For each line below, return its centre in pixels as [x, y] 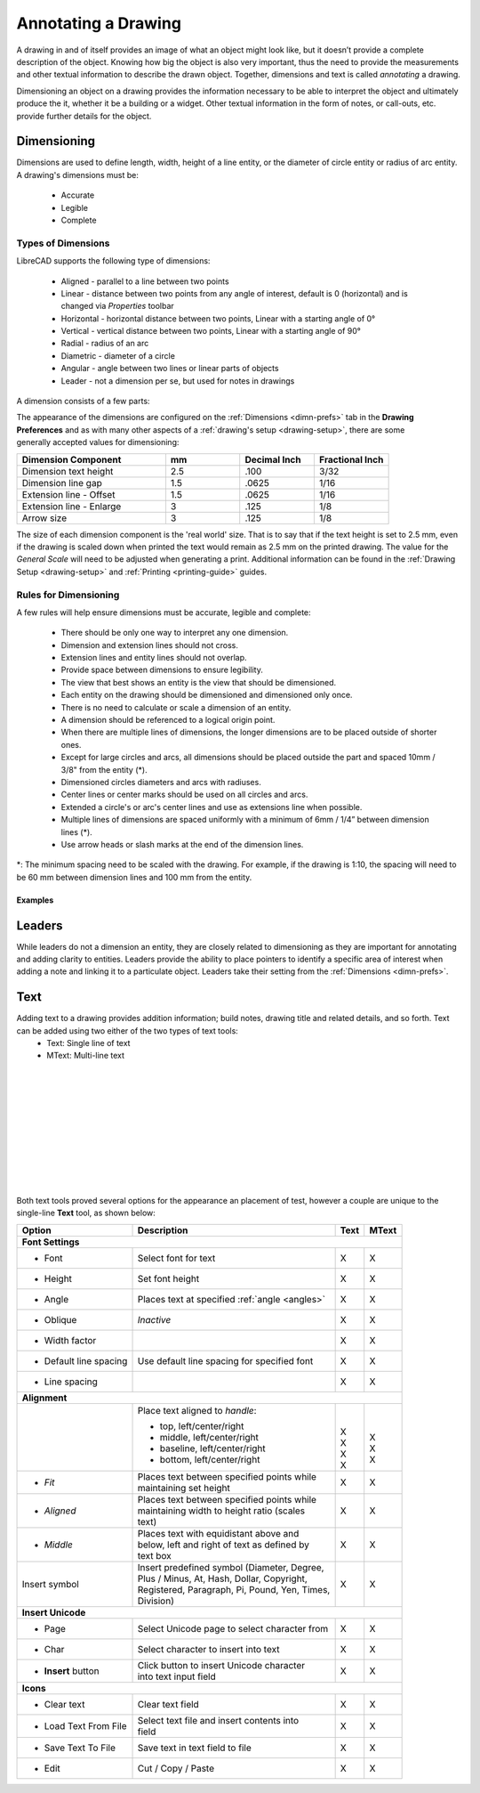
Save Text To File [80, 1748]
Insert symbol [50, 1584]
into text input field [177, 1676]
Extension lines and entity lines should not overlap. [154, 658]
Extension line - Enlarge [72, 506]
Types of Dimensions [63, 243]
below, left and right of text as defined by [224, 1545]
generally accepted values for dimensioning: [98, 442]
